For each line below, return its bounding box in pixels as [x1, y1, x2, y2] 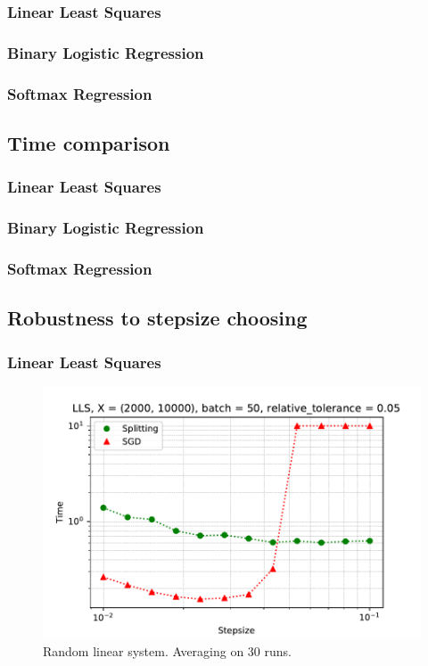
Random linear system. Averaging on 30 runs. [43, 642, 292, 661]
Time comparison [7, 128, 170, 156]
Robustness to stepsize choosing [7, 304, 308, 332]
